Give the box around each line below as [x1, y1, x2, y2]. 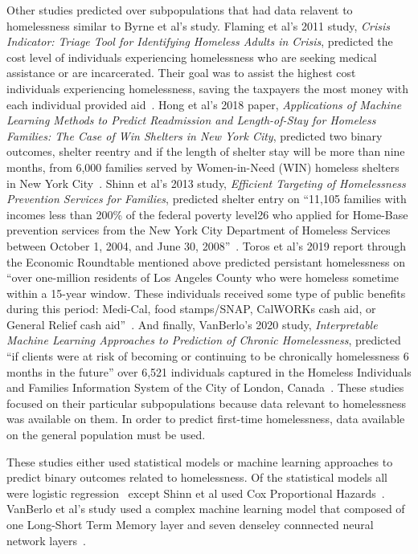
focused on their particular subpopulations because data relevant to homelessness [6, 394, 406, 411]
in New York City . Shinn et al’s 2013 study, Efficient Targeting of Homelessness [6, 174, 406, 191]
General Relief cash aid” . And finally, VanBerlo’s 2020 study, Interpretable [6, 316, 378, 332]
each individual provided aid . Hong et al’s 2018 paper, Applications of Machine [6, 96, 402, 112]
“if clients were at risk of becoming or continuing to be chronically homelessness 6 [6, 348, 409, 365]
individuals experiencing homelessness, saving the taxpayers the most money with [6, 79, 409, 96]
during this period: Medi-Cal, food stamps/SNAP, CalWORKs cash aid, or [6, 300, 376, 317]
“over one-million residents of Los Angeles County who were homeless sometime [6, 269, 400, 286]
